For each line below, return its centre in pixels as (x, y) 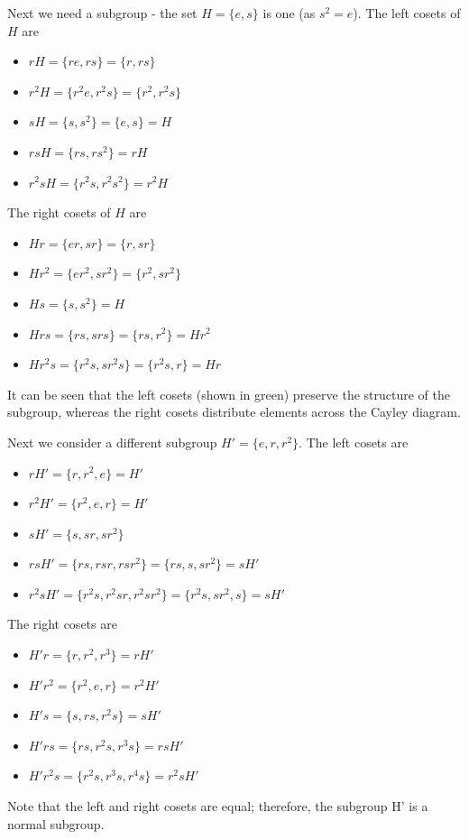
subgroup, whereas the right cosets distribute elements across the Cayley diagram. (234, 412)
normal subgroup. (56, 823)
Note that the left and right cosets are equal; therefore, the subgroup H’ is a (218, 806)
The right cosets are (62, 624)
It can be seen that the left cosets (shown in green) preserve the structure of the (229, 394)
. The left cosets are (354, 442)
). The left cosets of (407, 13)
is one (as (289, 13)
